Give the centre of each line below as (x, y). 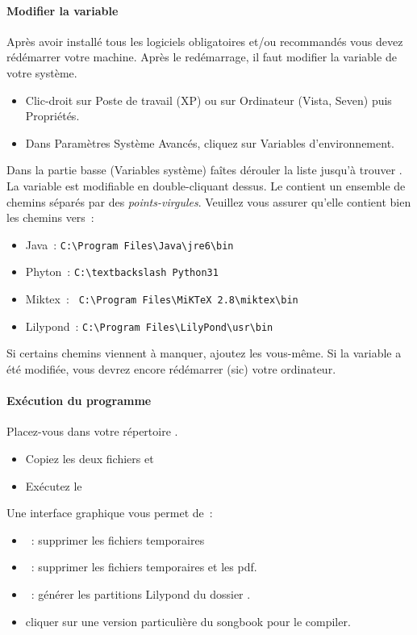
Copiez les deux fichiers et (90, 458)
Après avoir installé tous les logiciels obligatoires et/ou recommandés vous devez (205, 41)
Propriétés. (52, 116)
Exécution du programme (79, 401)
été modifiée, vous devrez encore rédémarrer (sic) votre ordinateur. (171, 368)
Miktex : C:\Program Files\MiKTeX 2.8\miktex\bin (162, 299)
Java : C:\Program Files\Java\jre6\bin (129, 244)
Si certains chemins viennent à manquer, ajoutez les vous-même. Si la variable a (204, 353)
